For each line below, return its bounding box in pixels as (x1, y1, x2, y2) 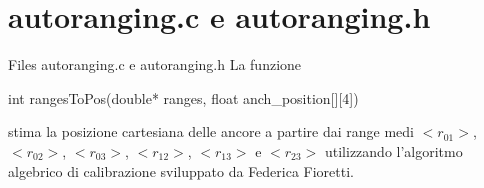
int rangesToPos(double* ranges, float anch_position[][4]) (8, 87, 359, 108)
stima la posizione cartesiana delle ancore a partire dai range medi (8, 121, 415, 142)
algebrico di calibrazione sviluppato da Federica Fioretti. (8, 160, 354, 181)
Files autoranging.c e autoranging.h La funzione (8, 54, 302, 75)
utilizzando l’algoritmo (324, 140, 463, 161)
